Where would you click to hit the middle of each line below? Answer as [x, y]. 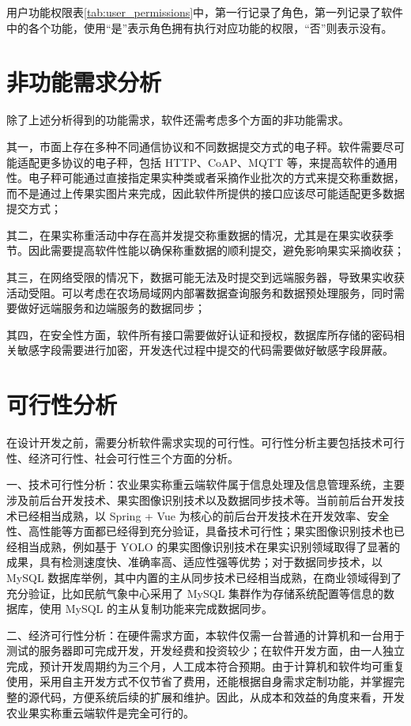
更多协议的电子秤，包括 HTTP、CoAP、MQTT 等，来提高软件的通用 [218, 162]
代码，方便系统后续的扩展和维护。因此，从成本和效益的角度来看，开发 [222, 697]
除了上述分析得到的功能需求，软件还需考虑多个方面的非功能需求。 [178, 120]
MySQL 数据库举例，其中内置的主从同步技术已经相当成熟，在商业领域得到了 [204, 577]
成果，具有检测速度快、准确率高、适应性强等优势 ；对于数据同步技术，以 [194, 562]
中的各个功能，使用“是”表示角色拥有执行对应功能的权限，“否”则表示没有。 [200, 27]
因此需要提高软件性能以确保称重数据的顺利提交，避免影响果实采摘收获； [216, 250]
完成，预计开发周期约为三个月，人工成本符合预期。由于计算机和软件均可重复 [205, 665]
